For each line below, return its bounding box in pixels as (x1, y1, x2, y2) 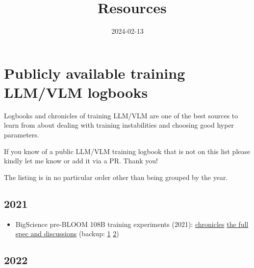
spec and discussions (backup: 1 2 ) (15, 228, 119, 239)
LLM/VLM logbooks (4, 82, 148, 102)
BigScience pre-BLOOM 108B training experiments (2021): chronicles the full (15, 219, 249, 229)
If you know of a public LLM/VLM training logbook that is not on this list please (4, 146, 251, 156)
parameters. (4, 130, 39, 140)
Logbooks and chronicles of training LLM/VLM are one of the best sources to (4, 110, 238, 120)
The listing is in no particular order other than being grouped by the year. (4, 172, 228, 182)
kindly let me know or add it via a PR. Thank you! (4, 156, 158, 166)
